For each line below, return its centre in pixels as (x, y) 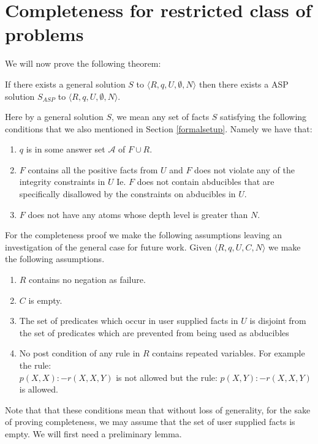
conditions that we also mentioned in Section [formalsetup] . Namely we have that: (159, 128)
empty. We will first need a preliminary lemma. (93, 433)
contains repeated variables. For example (229, 353)
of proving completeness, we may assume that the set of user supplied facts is (150, 422)
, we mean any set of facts (161, 117)
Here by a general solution (54, 117)
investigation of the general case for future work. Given (108, 246)
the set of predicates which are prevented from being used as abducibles (154, 332)
